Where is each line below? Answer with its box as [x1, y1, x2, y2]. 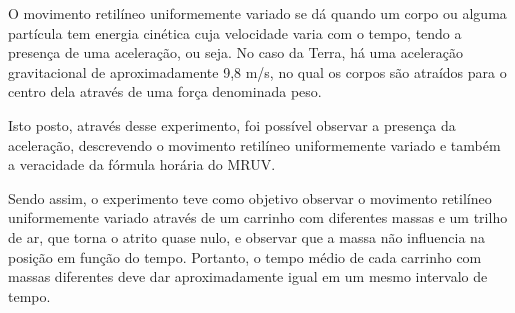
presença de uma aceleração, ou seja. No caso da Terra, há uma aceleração [8, 42, 463, 63]
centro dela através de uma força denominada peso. [8, 81, 322, 102]
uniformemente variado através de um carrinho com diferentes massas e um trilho [8, 207, 508, 228]
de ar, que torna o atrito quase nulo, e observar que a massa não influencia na [8, 226, 485, 247]
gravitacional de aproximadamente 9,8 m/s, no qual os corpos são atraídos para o [8, 61, 507, 82]
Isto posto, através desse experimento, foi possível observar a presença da [8, 114, 456, 135]
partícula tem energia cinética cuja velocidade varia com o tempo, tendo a [8, 22, 462, 43]
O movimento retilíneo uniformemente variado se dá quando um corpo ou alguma [8, 3, 507, 23]
